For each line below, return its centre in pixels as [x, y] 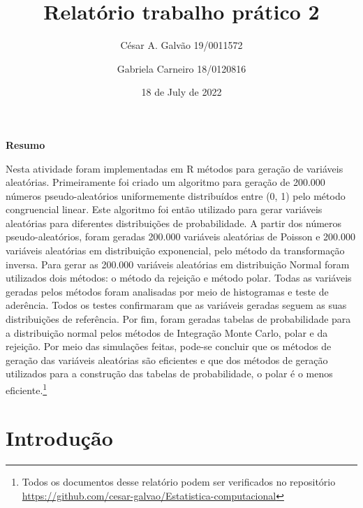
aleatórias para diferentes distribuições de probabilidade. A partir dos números [174, 223]
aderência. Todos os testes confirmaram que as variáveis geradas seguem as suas [176, 305]
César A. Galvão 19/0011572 [181, 45]
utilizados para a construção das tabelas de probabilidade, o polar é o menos [169, 373]
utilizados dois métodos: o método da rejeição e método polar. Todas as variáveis [179, 278]
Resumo [25, 144]
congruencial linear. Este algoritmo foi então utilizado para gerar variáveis [164, 209]
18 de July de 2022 [181, 92]
